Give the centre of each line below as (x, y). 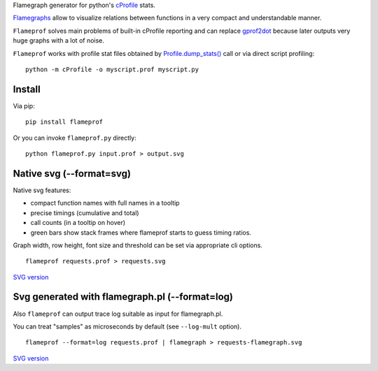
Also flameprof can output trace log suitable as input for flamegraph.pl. (118, 314)
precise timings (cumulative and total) (85, 212)
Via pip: (24, 106)
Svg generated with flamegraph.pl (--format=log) (123, 297)
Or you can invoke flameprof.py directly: (75, 138)
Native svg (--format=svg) (72, 174)
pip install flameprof (64, 122)
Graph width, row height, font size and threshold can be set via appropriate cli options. (138, 245)
